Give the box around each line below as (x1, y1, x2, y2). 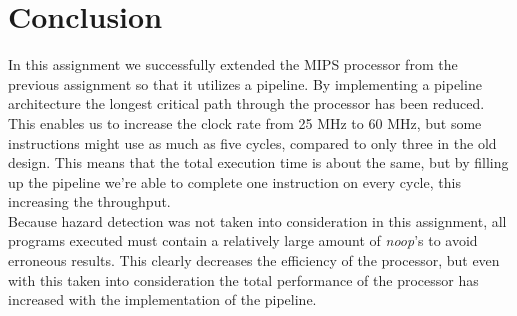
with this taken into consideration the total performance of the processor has (8, 269, 479, 290)
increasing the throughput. (8, 191, 171, 212)
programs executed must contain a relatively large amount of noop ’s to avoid (8, 230, 478, 251)
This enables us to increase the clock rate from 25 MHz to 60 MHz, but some (8, 112, 482, 133)
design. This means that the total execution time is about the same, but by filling (8, 152, 509, 173)
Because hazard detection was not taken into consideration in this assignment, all (8, 210, 507, 231)
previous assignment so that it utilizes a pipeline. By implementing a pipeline (8, 73, 482, 94)
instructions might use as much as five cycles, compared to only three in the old (8, 132, 497, 153)
